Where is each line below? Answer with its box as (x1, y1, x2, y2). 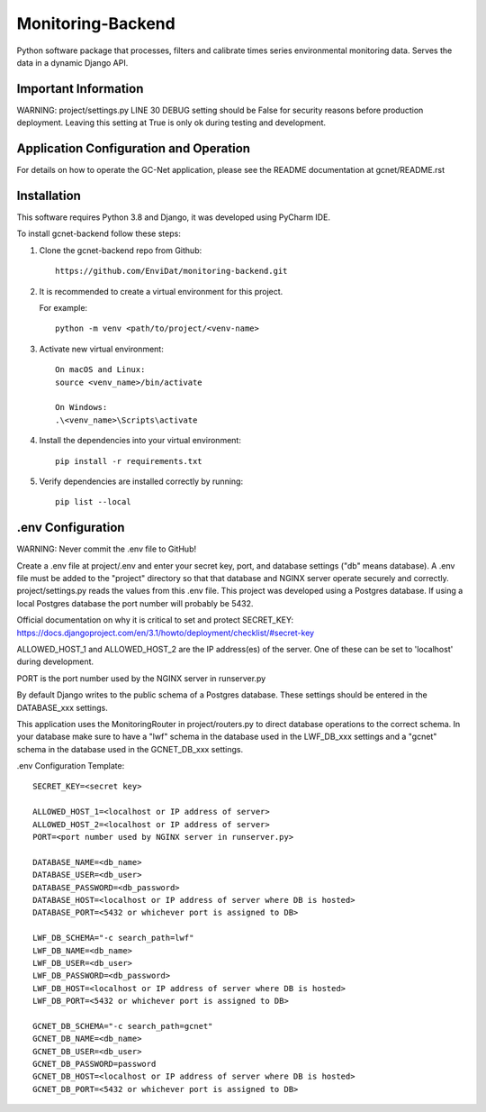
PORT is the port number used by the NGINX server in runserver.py (16, 672, 266, 684)
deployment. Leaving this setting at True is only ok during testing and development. (16, 117, 327, 128)
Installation (16, 187, 81, 203)
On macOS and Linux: (55, 365, 146, 375)
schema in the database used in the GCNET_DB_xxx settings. (16, 743, 243, 754)
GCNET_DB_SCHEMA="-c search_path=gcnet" (32, 1021, 213, 1031)
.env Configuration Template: (16, 761, 125, 771)
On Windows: (55, 402, 108, 413)
